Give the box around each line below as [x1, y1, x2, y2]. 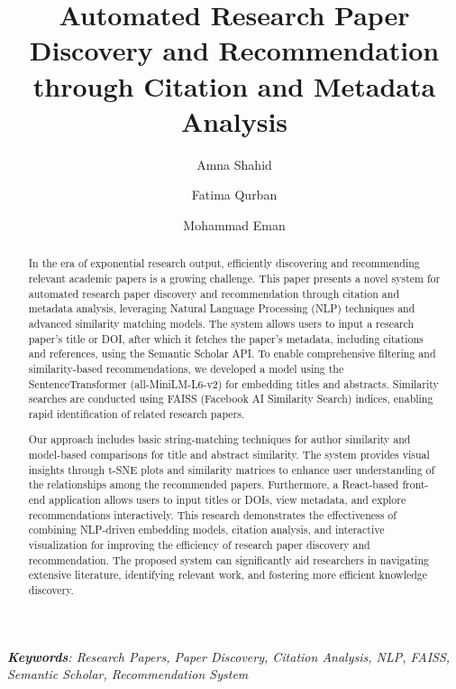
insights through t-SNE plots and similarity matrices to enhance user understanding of [28, 461, 435, 477]
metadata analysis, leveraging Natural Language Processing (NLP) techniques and [28, 301, 415, 316]
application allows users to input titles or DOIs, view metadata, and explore [49, 492, 406, 507]
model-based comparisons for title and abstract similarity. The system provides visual [28, 447, 430, 462]
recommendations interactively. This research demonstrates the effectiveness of [28, 507, 397, 522]
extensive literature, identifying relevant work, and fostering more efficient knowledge [28, 567, 428, 582]
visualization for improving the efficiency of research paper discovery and [28, 536, 370, 552]
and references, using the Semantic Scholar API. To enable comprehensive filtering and [28, 346, 436, 361]
